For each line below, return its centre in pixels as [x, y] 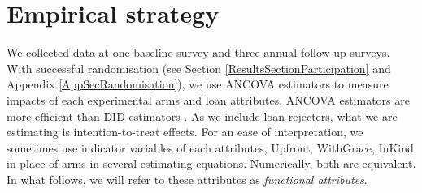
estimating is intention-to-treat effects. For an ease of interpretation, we [185, 132]
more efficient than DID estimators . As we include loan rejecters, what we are [202, 116]
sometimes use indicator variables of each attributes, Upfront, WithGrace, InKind [210, 147]
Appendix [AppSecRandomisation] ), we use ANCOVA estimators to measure [198, 84]
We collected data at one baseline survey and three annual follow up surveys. [198, 52]
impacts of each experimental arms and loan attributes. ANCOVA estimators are [208, 99]
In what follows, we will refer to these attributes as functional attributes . [187, 179]
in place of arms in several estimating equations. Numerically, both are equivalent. [211, 163]
